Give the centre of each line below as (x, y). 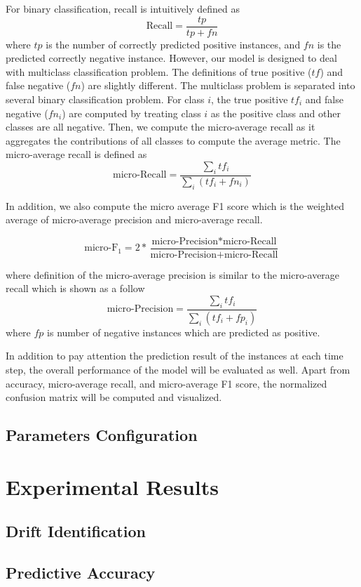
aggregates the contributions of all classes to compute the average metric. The (173, 140)
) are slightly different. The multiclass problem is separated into (218, 85)
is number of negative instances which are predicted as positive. (184, 332)
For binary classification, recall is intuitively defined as (123, 8)
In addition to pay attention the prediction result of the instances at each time (175, 356)
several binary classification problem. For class (105, 99)
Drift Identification (76, 531)
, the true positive (249, 99)
